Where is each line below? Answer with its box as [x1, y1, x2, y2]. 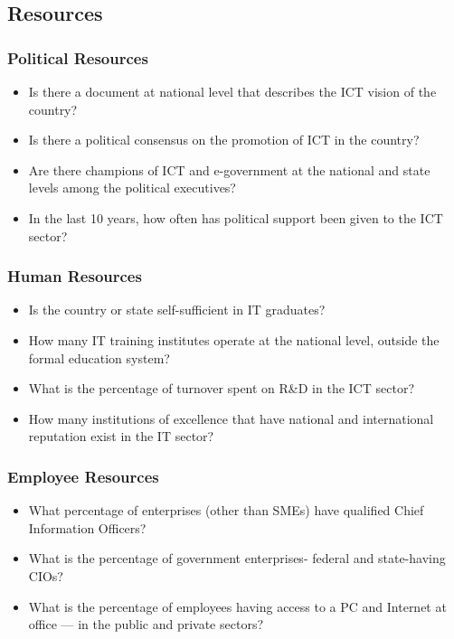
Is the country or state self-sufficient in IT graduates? [28, 300, 326, 319]
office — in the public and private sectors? [28, 615, 264, 634]
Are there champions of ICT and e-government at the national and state [28, 160, 430, 179]
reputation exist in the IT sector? [28, 427, 214, 446]
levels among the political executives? [28, 178, 236, 197]
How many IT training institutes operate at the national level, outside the [28, 330, 440, 349]
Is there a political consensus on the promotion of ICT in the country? [28, 130, 420, 149]
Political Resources [7, 46, 148, 69]
